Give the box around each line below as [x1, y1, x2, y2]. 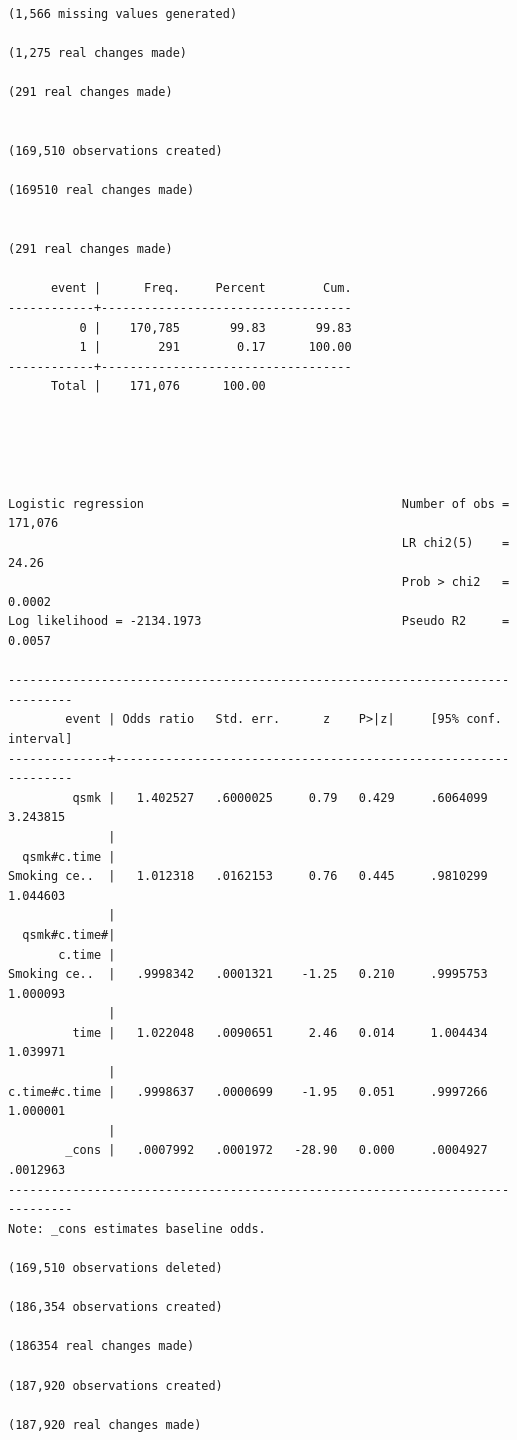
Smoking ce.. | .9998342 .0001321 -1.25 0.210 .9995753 [8, 967, 488, 982]
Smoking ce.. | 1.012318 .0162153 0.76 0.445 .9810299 [8, 869, 488, 884]
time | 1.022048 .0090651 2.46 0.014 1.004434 [72, 1025, 488, 1040]
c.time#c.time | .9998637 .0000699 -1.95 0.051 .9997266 [8, 1084, 488, 1099]
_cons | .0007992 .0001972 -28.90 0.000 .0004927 [65, 1143, 488, 1158]
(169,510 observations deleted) [8, 1261, 223, 1275]
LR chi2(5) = [401, 536, 510, 551]
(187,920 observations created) [8, 1378, 223, 1393]
